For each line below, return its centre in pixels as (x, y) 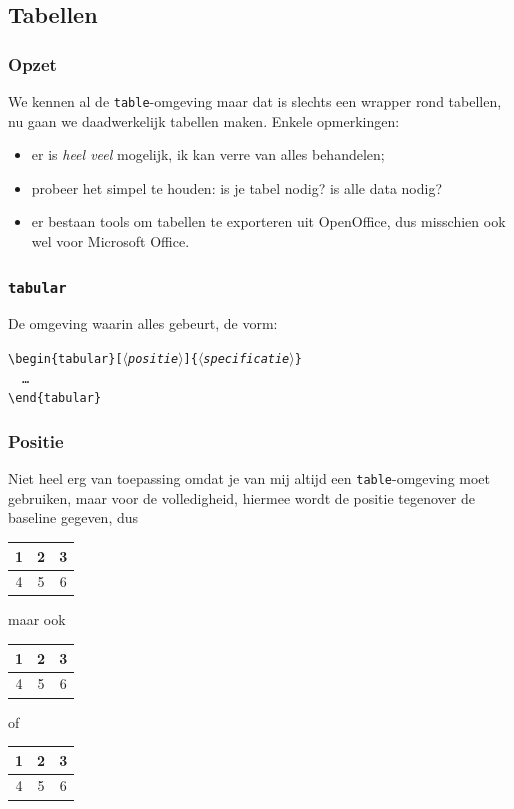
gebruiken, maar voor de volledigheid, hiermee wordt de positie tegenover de (241, 497)
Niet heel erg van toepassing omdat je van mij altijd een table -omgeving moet (249, 478)
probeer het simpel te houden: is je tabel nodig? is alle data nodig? (237, 187)
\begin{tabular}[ (65, 359)
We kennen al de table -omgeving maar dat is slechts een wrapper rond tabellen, (255, 101)
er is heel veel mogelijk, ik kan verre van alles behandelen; (208, 154)
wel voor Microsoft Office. (110, 241)
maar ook (37, 619)
